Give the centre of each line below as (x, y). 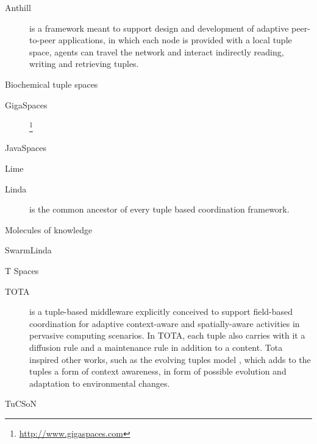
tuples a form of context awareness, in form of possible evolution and (158, 371)
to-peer (43, 40)
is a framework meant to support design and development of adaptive (159, 28)
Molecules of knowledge (49, 229)
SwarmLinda (28, 250)
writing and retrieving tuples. (84, 64)
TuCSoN (21, 403)
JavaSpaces (26, 148)
